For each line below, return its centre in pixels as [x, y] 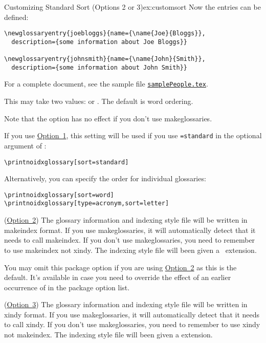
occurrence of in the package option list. [67, 287]
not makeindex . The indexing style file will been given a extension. [108, 335]
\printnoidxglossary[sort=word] [59, 195]
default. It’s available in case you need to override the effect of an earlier [118, 277]
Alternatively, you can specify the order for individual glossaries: [105, 178]
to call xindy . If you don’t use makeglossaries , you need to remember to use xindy [132, 324]
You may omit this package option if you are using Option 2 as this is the [120, 267]
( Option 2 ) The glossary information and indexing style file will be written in [126, 220]
